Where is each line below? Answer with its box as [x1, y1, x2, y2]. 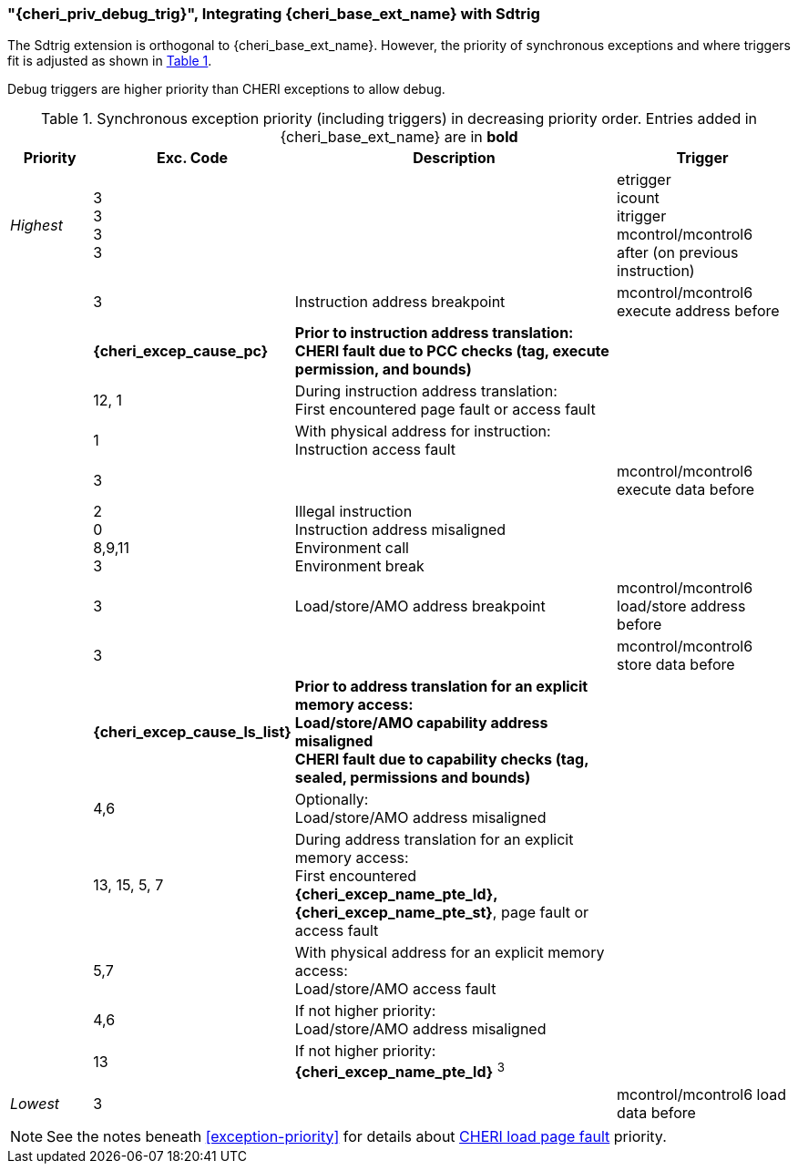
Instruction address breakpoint [294, 293, 506, 312]
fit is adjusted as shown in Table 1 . [7, 53, 212, 69]
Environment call [294, 539, 409, 558]
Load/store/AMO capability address [294, 714, 548, 733]
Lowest [10, 1094, 60, 1113]
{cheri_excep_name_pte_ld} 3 [294, 1060, 506, 1082]
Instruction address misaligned [294, 520, 506, 539]
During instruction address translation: [294, 382, 558, 401]
